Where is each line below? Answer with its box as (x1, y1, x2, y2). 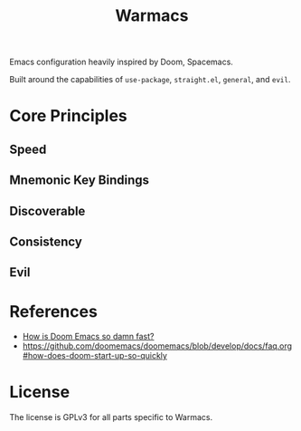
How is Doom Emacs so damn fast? (22, 331, 155, 342)
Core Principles (9, 106, 128, 127)
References (9, 301, 98, 321)
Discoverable (9, 203, 86, 218)
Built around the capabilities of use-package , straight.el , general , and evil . (9, 74, 291, 85)
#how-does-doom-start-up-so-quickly (22, 350, 167, 361)
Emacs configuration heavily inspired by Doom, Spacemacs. (9, 56, 233, 68)
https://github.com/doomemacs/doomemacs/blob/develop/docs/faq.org (22, 340, 292, 351)
